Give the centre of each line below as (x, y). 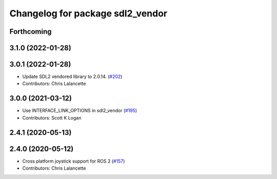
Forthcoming (31, 32)
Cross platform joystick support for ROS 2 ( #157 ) (74, 161)
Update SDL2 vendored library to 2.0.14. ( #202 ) (72, 76)
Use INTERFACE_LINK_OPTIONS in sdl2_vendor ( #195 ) (80, 111)
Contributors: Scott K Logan (52, 117)
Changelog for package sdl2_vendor (88, 13)
